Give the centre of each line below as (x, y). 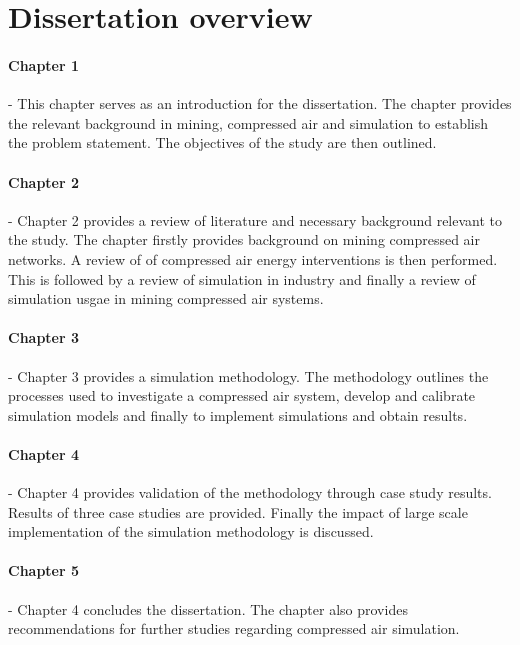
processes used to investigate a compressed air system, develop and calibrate (242, 395)
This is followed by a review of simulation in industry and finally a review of (242, 278)
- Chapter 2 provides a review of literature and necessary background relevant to (255, 219)
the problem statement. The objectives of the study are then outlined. (222, 142)
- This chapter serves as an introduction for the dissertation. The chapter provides (260, 103)
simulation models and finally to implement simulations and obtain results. (238, 414)
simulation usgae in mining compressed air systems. (166, 298)
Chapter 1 (44, 64)
